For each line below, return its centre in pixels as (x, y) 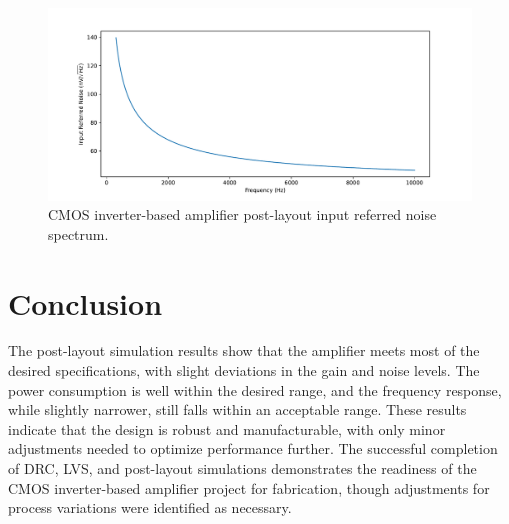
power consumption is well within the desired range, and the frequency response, (255, 389)
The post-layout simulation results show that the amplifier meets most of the (244, 350)
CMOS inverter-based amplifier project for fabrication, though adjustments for (249, 487)
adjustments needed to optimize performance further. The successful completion (253, 448)
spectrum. (78, 233)
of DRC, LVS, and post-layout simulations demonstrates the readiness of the (242, 468)
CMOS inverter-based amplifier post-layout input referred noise (242, 214)
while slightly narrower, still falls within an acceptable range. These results (237, 409)
